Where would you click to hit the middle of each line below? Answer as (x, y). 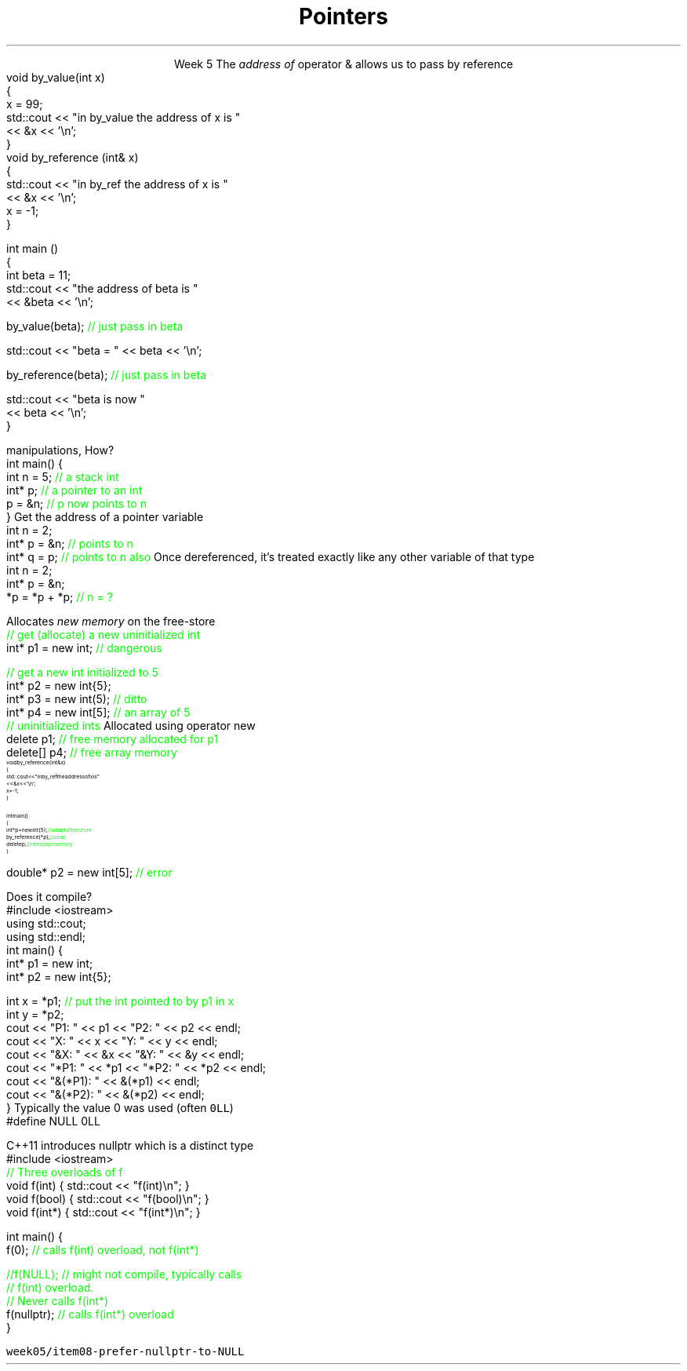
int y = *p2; (35, 1014)
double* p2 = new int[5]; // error (89, 872)
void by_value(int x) (56, 77)
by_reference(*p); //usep (36, 837)
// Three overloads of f (65, 1172)
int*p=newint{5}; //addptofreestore (49, 830)
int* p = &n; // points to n (70, 543)
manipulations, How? (60, 450)
